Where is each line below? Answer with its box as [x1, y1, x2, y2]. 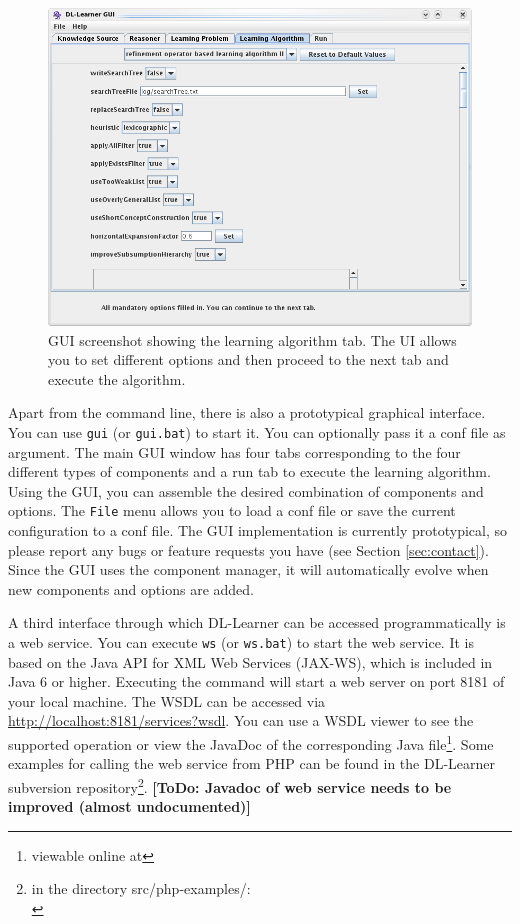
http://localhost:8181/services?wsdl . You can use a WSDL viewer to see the [8, 710, 474, 731]
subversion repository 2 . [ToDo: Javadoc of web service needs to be [8, 773, 452, 797]
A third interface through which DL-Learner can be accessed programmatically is [8, 612, 506, 633]
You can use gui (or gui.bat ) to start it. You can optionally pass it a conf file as [8, 421, 506, 442]
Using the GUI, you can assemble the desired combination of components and [8, 480, 484, 501]
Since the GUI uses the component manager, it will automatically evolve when [8, 559, 489, 580]
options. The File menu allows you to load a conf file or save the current [8, 500, 456, 521]
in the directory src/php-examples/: [31, 878, 251, 899]
